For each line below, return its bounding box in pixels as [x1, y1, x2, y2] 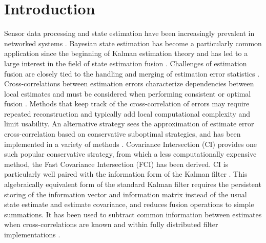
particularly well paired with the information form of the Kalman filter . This [4, 169, 248, 179]
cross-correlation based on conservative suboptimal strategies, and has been [4, 128, 241, 139]
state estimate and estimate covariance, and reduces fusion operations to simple [4, 199, 254, 210]
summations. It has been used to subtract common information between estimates [4, 209, 262, 219]
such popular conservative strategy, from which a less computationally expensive [4, 148, 257, 159]
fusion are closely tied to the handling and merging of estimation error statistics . [4, 68, 260, 79]
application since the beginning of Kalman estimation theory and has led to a [4, 48, 248, 59]
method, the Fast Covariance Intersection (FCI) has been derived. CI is [4, 158, 229, 169]
